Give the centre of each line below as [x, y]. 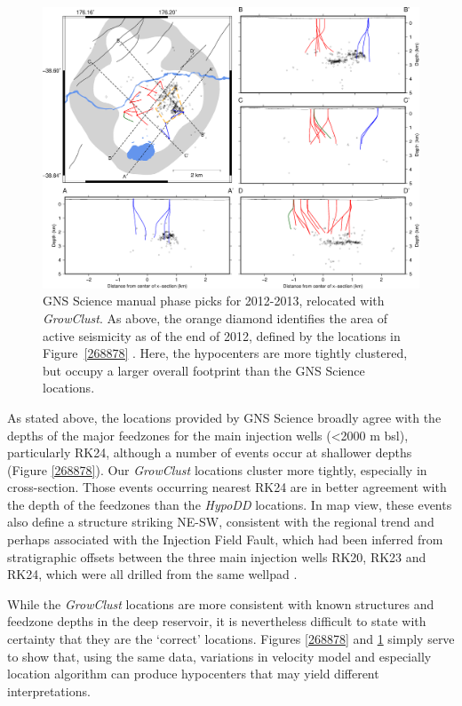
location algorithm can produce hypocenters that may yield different [193, 674]
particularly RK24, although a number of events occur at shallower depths [210, 452]
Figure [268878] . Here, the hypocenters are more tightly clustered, [225, 353]
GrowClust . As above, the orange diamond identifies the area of [215, 317]
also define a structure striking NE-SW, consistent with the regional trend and [221, 522]
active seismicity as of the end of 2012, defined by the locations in [222, 335]
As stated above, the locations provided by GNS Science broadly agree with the [224, 417]
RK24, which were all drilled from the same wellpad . [152, 574]
